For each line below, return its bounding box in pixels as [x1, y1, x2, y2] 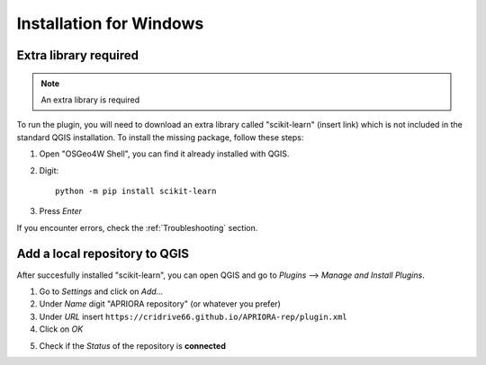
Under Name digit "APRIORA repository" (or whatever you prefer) [39, 298, 281, 309]
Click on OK [39, 324, 84, 334]
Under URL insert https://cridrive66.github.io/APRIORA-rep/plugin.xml [39, 311, 348, 322]
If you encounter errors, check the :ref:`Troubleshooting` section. [16, 222, 258, 233]
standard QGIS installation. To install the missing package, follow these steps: [16, 131, 304, 143]
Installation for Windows [16, 13, 204, 33]
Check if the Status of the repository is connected [39, 340, 227, 351]
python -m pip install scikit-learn [55, 185, 217, 196]
